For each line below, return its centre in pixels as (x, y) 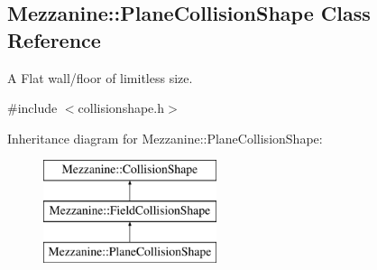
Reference (54, 39)
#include (32, 108)
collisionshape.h (121, 108)
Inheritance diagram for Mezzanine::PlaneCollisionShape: (165, 138)
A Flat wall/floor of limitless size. (100, 77)
